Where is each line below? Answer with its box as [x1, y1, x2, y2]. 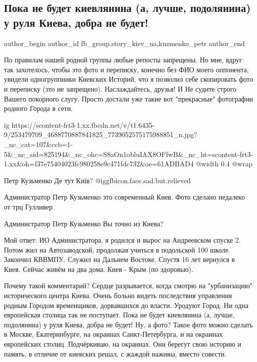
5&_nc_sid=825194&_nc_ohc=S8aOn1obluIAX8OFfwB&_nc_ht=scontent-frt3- [4, 149, 253, 159]
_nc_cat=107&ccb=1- [4, 139, 73, 149]
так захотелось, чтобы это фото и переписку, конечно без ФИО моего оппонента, [4, 64, 249, 74]
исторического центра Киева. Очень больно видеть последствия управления [4, 290, 232, 301]
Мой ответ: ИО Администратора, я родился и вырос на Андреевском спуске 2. [4, 235, 241, 245]
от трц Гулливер [4, 201, 53, 211]
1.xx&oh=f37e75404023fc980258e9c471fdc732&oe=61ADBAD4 [4, 158, 194, 169]
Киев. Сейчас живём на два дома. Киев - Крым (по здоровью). [4, 263, 193, 274]
